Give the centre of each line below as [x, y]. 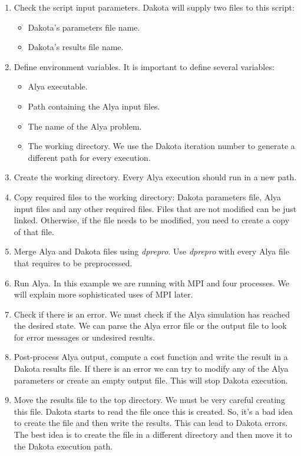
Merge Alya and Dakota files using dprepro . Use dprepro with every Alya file [151, 251]
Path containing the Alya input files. [94, 106]
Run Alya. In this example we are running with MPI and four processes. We [151, 282]
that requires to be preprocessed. [73, 262]
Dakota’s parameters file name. [84, 27]
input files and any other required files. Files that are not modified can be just [155, 208]
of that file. [34, 231]
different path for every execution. [89, 157]
